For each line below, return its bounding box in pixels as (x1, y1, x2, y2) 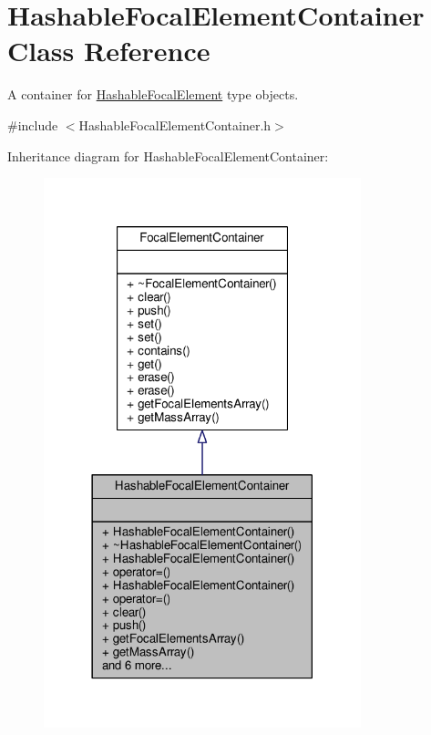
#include (7, 115, 58, 134)
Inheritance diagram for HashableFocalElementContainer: (7, 146, 329, 165)
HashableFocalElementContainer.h (78, 115, 272, 134)
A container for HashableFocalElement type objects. (7, 85, 299, 104)
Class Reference (7, 32, 210, 69)
